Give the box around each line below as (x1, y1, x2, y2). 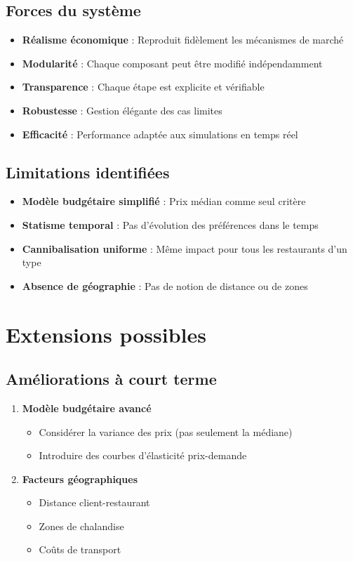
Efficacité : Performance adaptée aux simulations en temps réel (22, 126, 298, 141)
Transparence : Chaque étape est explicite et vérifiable (22, 79, 265, 94)
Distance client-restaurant (39, 495, 150, 510)
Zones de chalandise (39, 518, 124, 533)
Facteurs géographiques (22, 471, 138, 486)
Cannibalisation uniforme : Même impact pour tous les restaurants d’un (22, 241, 347, 256)
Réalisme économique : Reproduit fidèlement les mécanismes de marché (22, 32, 344, 47)
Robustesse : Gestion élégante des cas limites (22, 103, 222, 117)
